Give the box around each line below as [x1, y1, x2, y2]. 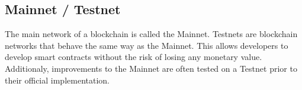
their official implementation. [5, 74, 110, 86]
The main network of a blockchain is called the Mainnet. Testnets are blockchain [5, 28, 298, 40]
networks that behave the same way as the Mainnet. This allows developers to [5, 39, 288, 51]
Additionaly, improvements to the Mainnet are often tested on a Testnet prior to [5, 62, 297, 74]
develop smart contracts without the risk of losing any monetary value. [5, 51, 262, 63]
